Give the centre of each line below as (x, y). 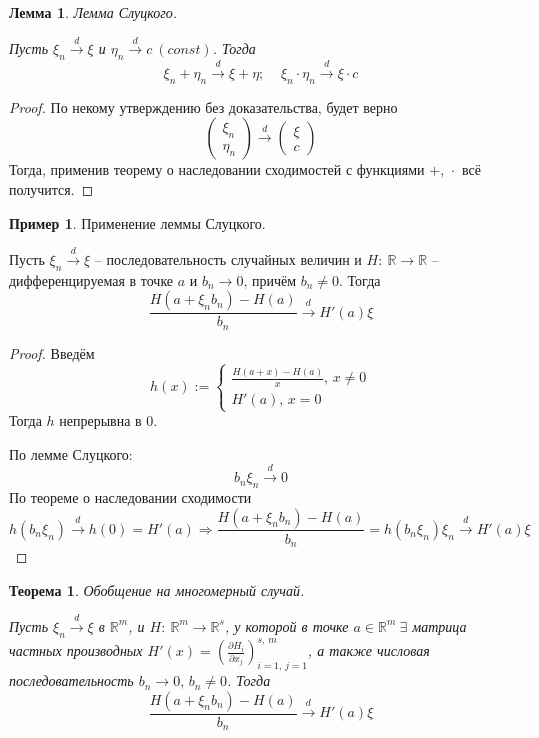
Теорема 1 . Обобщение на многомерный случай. (157, 589)
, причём (270, 279)
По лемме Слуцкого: (71, 453)
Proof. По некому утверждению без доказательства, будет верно (203, 106)
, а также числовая (368, 650)
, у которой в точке (286, 625)
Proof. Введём (52, 352)
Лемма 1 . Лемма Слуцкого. (93, 12)
